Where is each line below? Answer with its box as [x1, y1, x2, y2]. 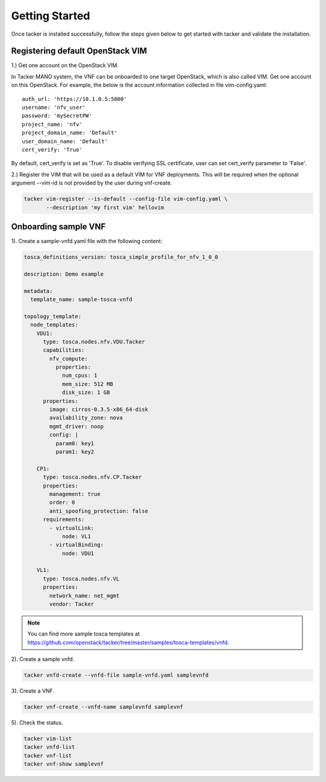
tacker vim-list [24, 735, 72, 742]
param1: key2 [55, 448, 95, 455]
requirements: [43, 516, 85, 523]
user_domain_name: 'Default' [22, 138, 108, 145]
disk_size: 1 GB [62, 389, 110, 396]
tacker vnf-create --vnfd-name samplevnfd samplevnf [24, 703, 184, 711]
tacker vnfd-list [24, 744, 75, 751]
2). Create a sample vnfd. [11, 656, 75, 663]
